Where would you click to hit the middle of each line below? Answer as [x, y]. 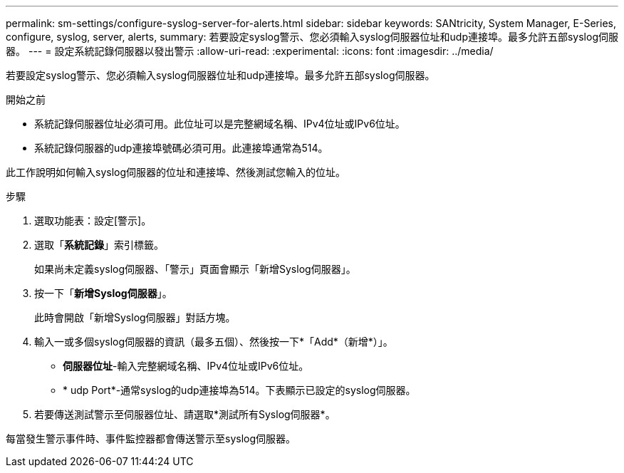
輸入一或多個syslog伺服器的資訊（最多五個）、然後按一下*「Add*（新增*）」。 [214, 342]
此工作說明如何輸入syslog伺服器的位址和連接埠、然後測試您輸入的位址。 [176, 172]
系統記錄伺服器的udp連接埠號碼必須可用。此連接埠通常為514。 [181, 148]
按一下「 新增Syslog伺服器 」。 [103, 293]
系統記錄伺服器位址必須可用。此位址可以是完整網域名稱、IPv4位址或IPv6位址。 [220, 124]
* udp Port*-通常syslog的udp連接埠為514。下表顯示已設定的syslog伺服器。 [239, 390]
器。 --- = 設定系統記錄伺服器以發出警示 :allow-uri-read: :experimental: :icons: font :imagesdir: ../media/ [250, 51]
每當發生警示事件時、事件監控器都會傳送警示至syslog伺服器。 [151, 438]
